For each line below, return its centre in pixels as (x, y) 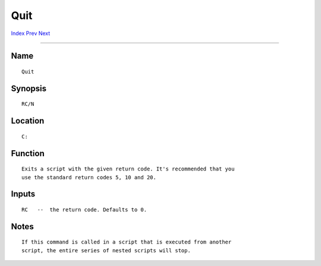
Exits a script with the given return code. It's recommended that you (128, 169)
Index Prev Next (31, 33)
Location (28, 121)
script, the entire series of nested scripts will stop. (106, 250)
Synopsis (29, 88)
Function (28, 153)
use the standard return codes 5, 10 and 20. (89, 177)
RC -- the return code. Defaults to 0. (84, 210)
